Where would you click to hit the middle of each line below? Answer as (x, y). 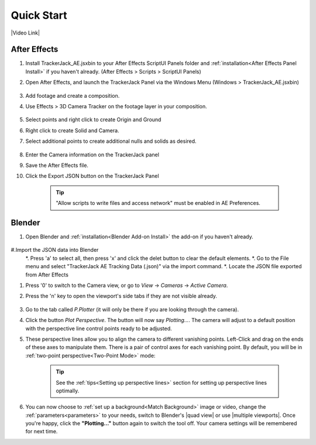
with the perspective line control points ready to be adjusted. (99, 328)
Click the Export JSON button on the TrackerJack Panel (92, 176)
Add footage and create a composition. (73, 95)
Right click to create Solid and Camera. (72, 130)
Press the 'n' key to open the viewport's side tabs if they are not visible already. (121, 296)
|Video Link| (25, 33)
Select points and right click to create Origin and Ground (93, 119)
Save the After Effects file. (57, 165)
